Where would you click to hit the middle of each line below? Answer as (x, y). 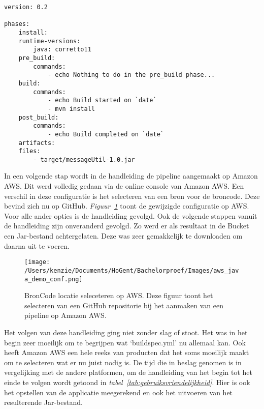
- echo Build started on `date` (102, 100)
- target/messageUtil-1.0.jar (84, 159)
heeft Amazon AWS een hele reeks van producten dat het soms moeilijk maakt (127, 352)
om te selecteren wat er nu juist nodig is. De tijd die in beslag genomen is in (123, 362)
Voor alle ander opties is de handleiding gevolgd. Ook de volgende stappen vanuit (131, 215)
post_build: (39, 117)
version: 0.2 (26, 7)
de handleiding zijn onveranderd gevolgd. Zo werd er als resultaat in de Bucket (127, 226)
